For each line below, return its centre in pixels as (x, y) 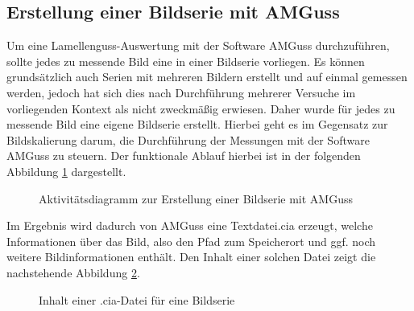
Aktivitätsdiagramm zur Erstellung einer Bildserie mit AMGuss (196, 198)
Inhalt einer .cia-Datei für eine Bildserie (137, 299)
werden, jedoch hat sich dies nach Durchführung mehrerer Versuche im (181, 92)
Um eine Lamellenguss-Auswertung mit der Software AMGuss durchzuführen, (198, 45)
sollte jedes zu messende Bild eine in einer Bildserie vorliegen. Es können (186, 61)
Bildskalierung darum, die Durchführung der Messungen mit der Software (188, 139)
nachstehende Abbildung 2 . (73, 272)
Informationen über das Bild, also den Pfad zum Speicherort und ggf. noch (191, 241)
